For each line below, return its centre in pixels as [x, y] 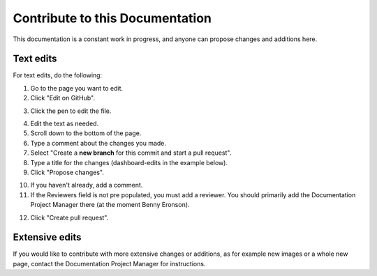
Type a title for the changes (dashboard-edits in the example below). [129, 162]
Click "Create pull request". [69, 217]
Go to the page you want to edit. [77, 88]
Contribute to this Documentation [112, 18]
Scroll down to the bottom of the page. [86, 133]
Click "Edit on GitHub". [63, 98]
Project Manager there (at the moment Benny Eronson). [110, 205]
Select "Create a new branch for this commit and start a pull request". [131, 153]
